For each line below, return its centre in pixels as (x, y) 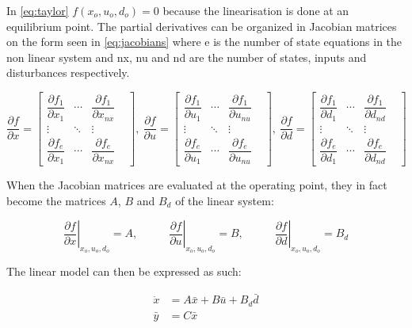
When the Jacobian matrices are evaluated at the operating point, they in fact (197, 185)
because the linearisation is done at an (256, 10)
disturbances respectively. (68, 72)
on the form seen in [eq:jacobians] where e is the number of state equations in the (204, 42)
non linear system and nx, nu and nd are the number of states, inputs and (187, 57)
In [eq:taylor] (38, 10)
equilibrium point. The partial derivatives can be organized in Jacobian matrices (202, 26)
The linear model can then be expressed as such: (124, 271)
